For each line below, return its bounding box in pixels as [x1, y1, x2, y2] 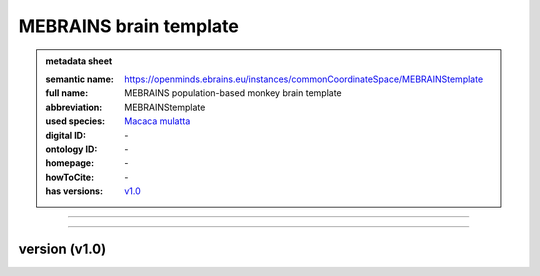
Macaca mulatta [124, 115, 191, 127]
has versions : [45, 185, 104, 197]
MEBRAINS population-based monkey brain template [124, 87, 342, 99]
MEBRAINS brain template [18, 15, 240, 37]
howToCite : [45, 171, 95, 183]
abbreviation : [45, 101, 103, 113]
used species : [45, 115, 105, 127]
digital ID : [45, 129, 87, 141]
